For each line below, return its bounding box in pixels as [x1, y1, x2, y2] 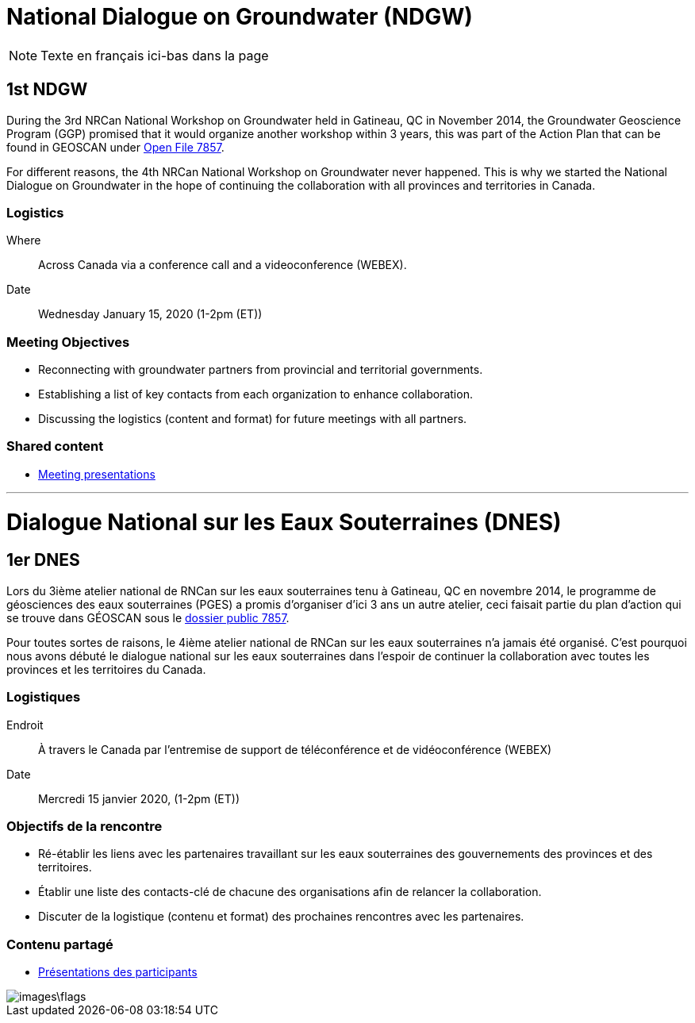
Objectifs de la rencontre [6, 817, 163, 834]
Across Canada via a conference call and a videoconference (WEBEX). [38, 258, 407, 272]
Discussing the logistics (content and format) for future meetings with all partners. [38, 412, 467, 426]
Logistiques [6, 689, 81, 706]
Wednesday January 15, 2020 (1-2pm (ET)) [38, 307, 263, 321]
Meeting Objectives [6, 333, 130, 350]
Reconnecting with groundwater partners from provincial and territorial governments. [38, 363, 483, 377]
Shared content [6, 438, 104, 455]
